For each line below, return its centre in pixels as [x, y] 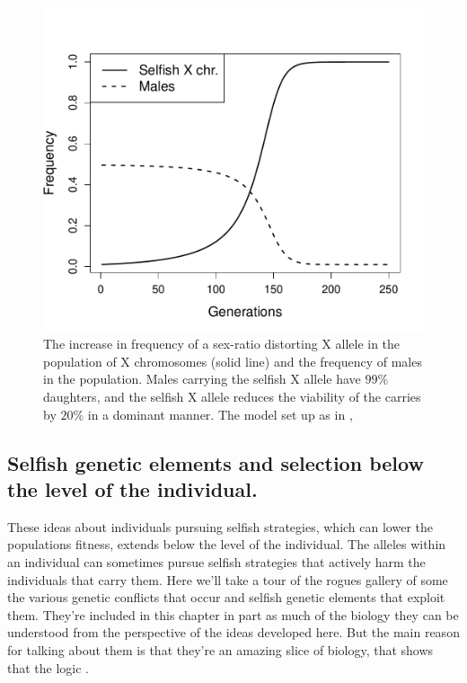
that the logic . [48, 667]
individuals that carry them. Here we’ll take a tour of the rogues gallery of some [228, 579]
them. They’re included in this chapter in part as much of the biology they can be [233, 614]
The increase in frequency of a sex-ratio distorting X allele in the [222, 344]
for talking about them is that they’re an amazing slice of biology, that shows [220, 649]
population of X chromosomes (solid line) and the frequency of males [233, 361]
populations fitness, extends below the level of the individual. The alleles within [227, 544]
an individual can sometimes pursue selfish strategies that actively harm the [216, 561]
